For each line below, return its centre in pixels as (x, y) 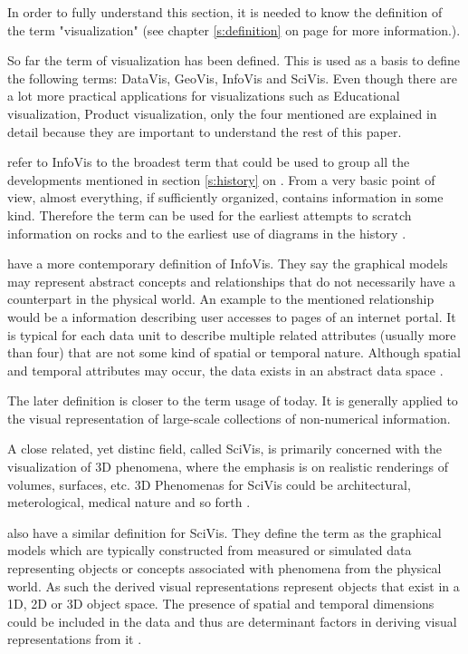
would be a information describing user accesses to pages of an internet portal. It (232, 316)
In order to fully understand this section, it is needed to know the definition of (225, 12)
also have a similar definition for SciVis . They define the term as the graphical (224, 532)
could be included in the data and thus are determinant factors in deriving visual (232, 621)
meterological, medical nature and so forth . (129, 502)
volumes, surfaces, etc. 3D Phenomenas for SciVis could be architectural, (209, 484)
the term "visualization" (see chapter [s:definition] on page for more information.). (234, 29)
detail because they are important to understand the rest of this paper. (205, 131)
